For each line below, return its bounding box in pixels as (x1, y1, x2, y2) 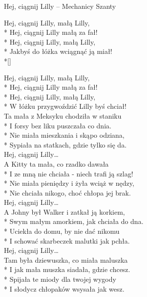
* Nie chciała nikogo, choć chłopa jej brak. (4, 187, 131, 198)
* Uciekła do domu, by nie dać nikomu (4, 226, 120, 236)
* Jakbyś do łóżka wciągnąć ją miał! (4, 46, 112, 56)
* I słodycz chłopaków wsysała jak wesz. (4, 283, 125, 294)
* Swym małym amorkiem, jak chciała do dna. (4, 216, 144, 226)
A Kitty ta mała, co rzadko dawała (4, 158, 109, 169)
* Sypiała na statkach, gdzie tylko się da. (4, 139, 127, 149)
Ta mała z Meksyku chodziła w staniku (4, 110, 122, 121)
